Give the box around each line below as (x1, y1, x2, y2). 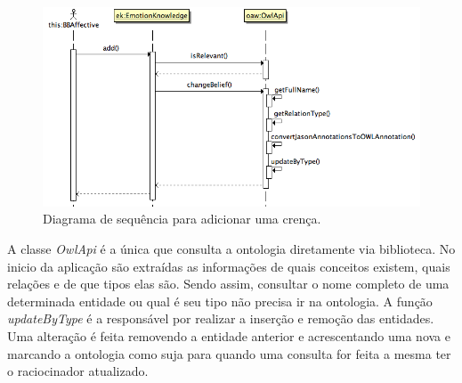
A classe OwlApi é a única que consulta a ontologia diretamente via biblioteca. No (7, 240, 456, 258)
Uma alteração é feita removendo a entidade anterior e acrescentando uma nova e (7, 327, 450, 345)
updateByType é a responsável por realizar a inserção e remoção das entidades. (7, 309, 434, 328)
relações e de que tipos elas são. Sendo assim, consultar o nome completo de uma (7, 274, 450, 293)
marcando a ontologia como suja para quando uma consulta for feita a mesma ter (7, 344, 451, 363)
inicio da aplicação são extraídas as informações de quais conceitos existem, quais (7, 257, 450, 275)
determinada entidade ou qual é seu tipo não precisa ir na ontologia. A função (7, 291, 433, 310)
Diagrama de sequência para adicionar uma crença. (43, 209, 321, 228)
